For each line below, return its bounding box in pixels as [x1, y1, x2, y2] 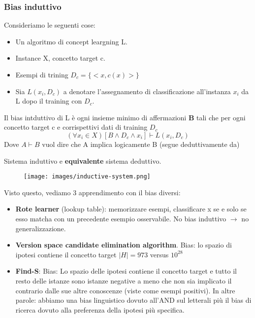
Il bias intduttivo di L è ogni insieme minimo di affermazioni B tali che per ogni [4, 112, 246, 122]
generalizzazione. [15, 223, 66, 233]
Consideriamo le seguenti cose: [4, 20, 96, 30]
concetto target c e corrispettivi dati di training [4, 122, 148, 132]
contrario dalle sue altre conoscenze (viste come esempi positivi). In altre [15, 285, 235, 295]
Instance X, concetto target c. [15, 53, 105, 63]
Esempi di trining [15, 70, 68, 79]
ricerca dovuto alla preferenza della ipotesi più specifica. [15, 304, 185, 315]
